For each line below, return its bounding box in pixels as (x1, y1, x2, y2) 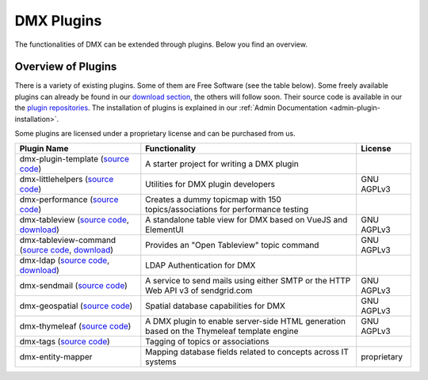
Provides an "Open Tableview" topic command (145, 240, 319, 251)
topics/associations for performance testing (145, 204, 309, 215)
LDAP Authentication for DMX (145, 260, 256, 271)
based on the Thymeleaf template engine (145, 325, 299, 336)
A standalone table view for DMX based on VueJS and (145, 215, 348, 226)
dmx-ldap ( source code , (19, 255, 110, 266)
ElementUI (145, 224, 184, 235)
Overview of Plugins (14, 60, 117, 74)
